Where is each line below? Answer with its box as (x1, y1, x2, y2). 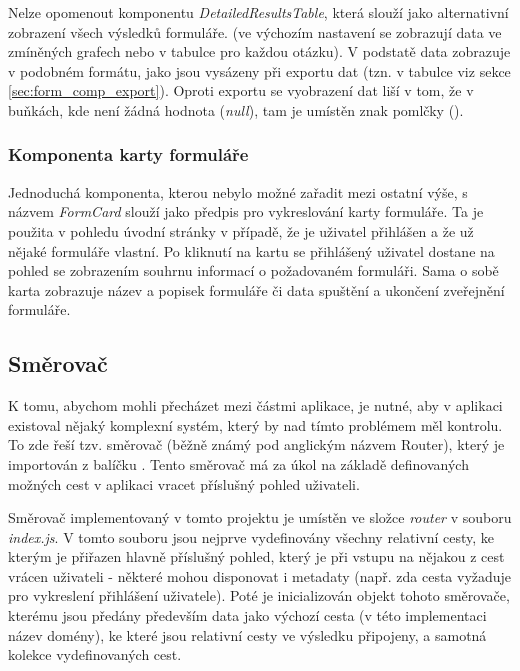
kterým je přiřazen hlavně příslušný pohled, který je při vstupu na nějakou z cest (8, 546, 505, 567)
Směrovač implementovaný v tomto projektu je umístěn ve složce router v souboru (8, 507, 512, 528)
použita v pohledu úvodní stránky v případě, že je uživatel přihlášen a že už (8, 220, 474, 241)
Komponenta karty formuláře (8, 142, 249, 167)
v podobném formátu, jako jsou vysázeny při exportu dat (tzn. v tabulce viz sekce (8, 60, 511, 81)
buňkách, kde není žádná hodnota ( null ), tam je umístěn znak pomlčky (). (8, 99, 464, 120)
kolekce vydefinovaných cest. (8, 644, 182, 665)
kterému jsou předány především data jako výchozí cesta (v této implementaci (8, 605, 487, 626)
